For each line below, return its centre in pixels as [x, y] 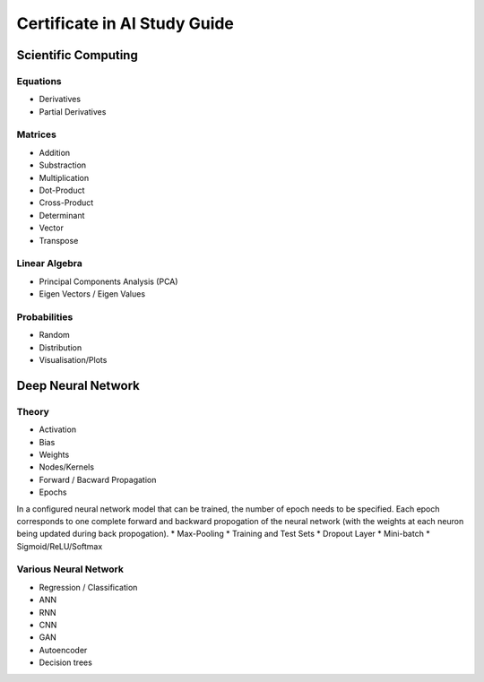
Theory [33, 411]
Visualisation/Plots [73, 360]
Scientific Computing [77, 55]
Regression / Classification [88, 587]
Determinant [62, 215]
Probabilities [45, 316]
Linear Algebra [49, 263]
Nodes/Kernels [66, 467]
